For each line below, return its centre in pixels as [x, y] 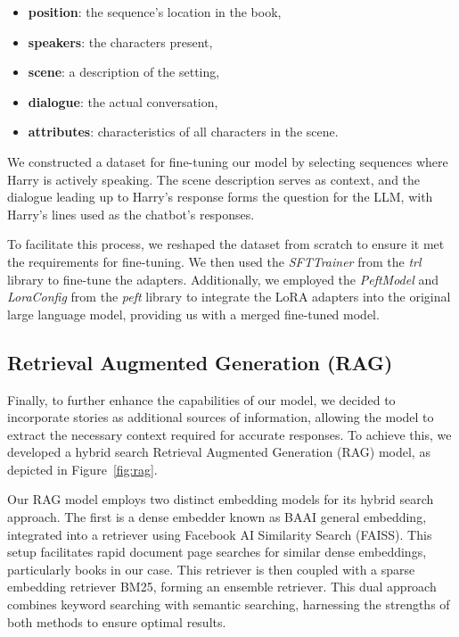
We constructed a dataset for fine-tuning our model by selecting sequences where [228, 161]
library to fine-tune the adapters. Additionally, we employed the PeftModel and [223, 279]
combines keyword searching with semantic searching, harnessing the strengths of [229, 604]
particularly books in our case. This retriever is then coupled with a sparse [211, 569]
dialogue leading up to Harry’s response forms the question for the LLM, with [220, 197]
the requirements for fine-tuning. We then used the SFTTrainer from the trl [214, 261]
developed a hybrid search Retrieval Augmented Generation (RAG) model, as [219, 452]
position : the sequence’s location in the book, [155, 12]
